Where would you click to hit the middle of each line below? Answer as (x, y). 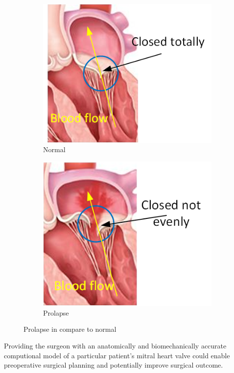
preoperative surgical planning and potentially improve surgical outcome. (114, 365)
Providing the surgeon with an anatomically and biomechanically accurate (115, 346)
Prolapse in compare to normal (70, 329)
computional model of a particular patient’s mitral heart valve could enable (117, 355)
